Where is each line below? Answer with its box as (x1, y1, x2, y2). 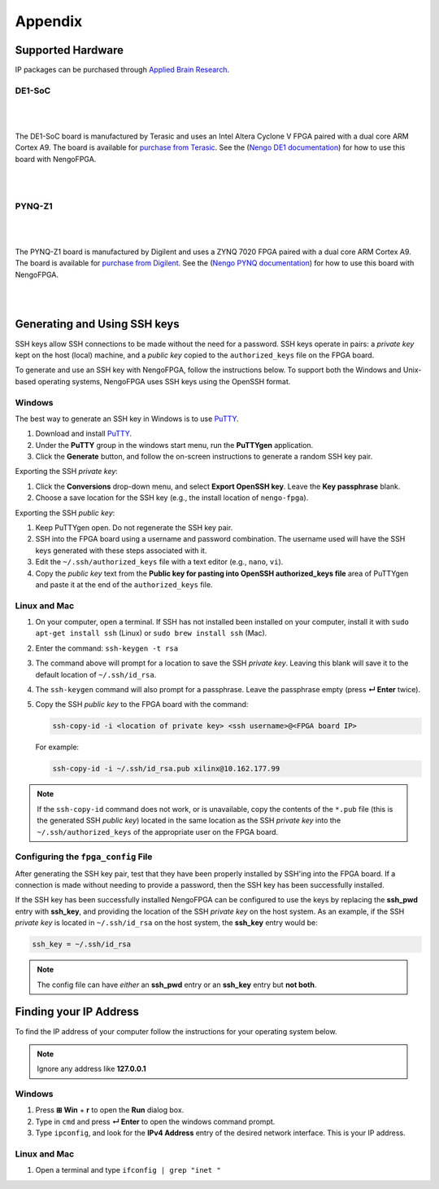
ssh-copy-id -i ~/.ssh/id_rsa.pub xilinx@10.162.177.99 (52, 764, 280, 774)
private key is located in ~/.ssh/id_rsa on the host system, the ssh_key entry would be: (15, 918, 318, 928)
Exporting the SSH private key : (15, 467, 118, 476)
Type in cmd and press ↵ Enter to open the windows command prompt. (35, 1117, 276, 1126)
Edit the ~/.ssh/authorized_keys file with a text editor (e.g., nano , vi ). (35, 557, 284, 567)
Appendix (15, 12, 83, 30)
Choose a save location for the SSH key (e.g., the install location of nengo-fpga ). (35, 493, 309, 502)
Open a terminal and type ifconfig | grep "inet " (35, 1165, 221, 1175)
